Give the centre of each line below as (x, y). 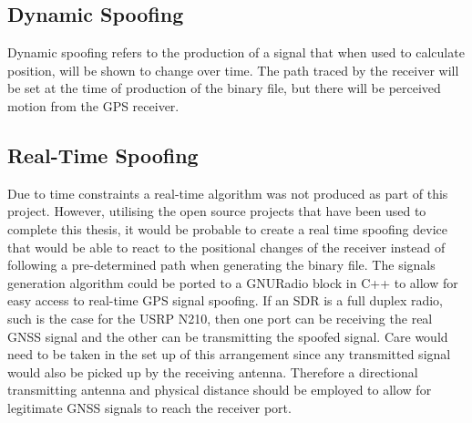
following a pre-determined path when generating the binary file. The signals (221, 265)
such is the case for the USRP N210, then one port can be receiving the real (220, 318)
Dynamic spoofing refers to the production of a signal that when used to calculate (236, 52)
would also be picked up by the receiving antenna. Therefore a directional (213, 371)
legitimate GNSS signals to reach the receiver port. (149, 407)
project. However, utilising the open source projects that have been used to (217, 211)
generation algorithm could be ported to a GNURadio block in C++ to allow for (233, 282)
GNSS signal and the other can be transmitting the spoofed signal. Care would (228, 336)
